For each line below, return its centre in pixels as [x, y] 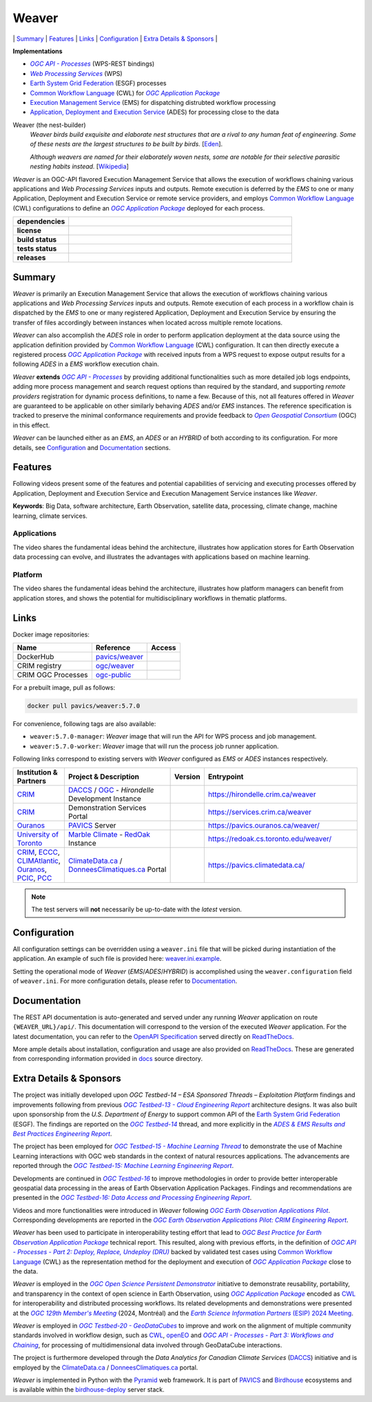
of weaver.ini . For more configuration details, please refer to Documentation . [125, 981]
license [29, 231]
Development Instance [104, 799]
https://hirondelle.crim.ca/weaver [262, 794]
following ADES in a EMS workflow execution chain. [86, 364]
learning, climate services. [50, 516]
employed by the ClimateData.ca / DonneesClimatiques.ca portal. [105, 1367]
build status [37, 240]
